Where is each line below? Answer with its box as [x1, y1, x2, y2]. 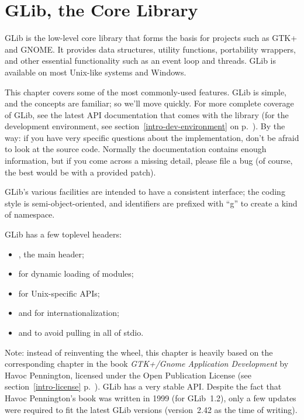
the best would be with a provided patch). [5, 166, 156, 178]
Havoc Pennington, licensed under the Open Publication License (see [5, 369, 252, 381]
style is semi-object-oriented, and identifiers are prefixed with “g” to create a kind [5, 197, 298, 209]
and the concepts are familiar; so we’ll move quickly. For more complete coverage [5, 97, 294, 109]
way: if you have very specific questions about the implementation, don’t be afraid [5, 131, 299, 143]
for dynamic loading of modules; [18, 267, 134, 280]
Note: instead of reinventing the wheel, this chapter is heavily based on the [5, 346, 273, 358]
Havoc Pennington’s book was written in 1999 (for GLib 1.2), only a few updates [5, 391, 296, 404]
